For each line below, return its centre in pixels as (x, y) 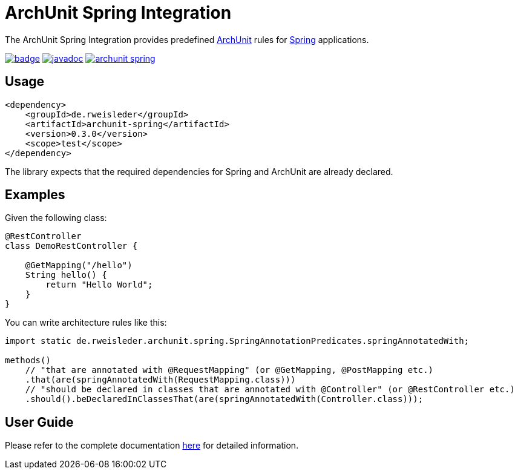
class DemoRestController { (71, 246)
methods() (28, 360)
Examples (35, 195)
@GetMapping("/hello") (79, 265)
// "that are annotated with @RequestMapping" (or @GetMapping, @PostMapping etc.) (229, 370)
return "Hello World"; (99, 285)
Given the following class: (56, 218)
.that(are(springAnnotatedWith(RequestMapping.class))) (160, 380)
